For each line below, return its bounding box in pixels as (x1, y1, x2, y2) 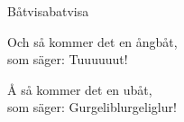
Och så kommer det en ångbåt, (7, 32, 178, 51)
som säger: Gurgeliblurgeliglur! (7, 98, 177, 117)
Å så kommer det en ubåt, (7, 80, 152, 99)
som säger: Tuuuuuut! (7, 50, 128, 69)
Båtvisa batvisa (7, 2, 89, 20)
